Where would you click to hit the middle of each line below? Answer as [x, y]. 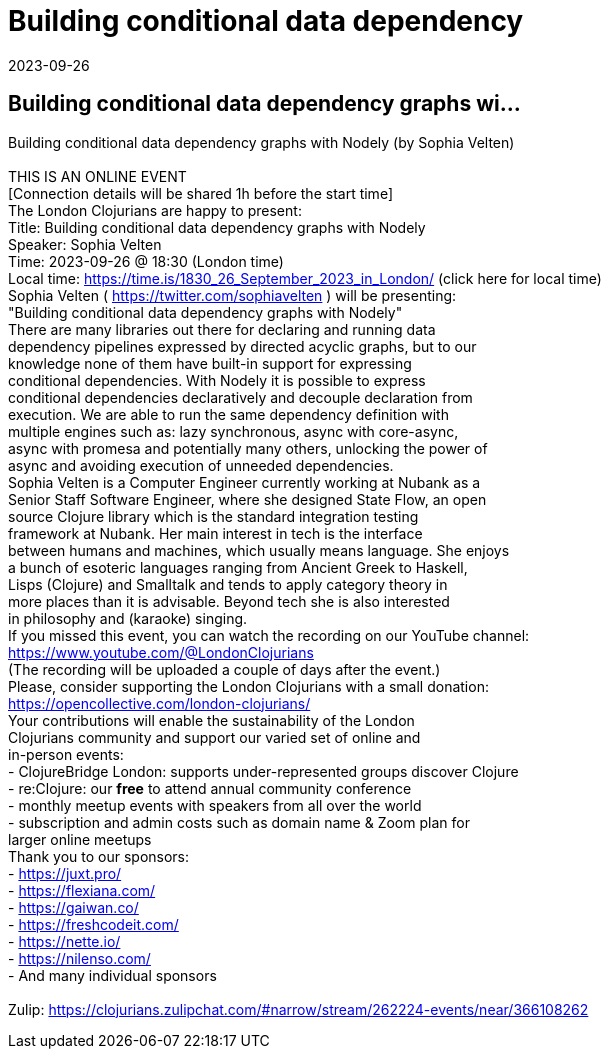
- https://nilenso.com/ [79, 958]
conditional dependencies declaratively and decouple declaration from [240, 397]
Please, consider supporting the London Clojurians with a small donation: [248, 686]
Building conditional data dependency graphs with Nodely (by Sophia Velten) [261, 142]
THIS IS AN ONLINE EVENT [97, 176]
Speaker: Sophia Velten [85, 244]
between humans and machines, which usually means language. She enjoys [259, 550]
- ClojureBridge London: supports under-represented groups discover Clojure [263, 771]
